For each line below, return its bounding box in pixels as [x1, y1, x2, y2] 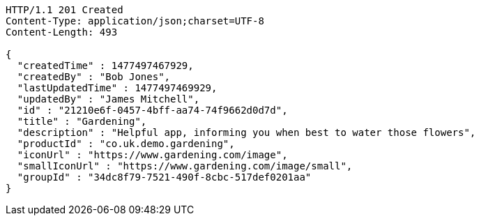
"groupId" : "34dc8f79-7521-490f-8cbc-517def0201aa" [17, 172, 312, 183]
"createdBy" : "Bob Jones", [17, 71, 171, 82]
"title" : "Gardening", [17, 116, 147, 127]
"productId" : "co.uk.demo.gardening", [17, 138, 235, 149]
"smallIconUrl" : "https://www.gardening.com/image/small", [17, 160, 353, 172]
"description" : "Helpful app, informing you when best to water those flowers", [17, 127, 476, 138]
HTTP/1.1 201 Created [6, 4, 123, 15]
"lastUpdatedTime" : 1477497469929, [17, 82, 218, 93]
